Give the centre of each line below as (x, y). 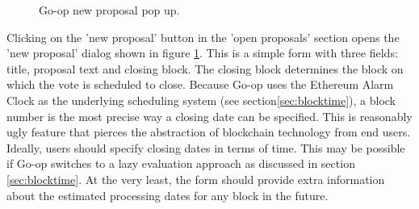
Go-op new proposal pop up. (109, 10)
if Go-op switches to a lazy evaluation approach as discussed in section (181, 163)
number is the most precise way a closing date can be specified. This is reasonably (209, 116)
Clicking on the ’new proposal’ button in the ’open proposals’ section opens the (203, 37)
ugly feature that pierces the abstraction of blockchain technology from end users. (209, 132)
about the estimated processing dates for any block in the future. (168, 195)
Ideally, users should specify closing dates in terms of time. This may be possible (206, 147)
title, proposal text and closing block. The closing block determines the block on (205, 68)
